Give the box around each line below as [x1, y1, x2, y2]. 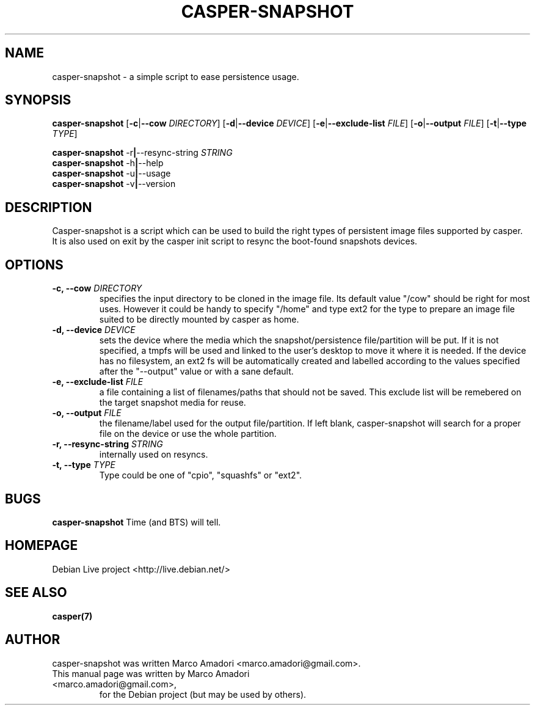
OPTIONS [5, 257, 64, 273]
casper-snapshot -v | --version [52, 178, 176, 189]
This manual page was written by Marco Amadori [52, 668, 250, 679]
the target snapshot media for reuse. [99, 397, 246, 408]
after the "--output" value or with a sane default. [99, 366, 294, 377]
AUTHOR [5, 632, 60, 648]
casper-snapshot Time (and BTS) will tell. [52, 516, 221, 527]
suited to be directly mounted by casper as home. [99, 314, 299, 325]
